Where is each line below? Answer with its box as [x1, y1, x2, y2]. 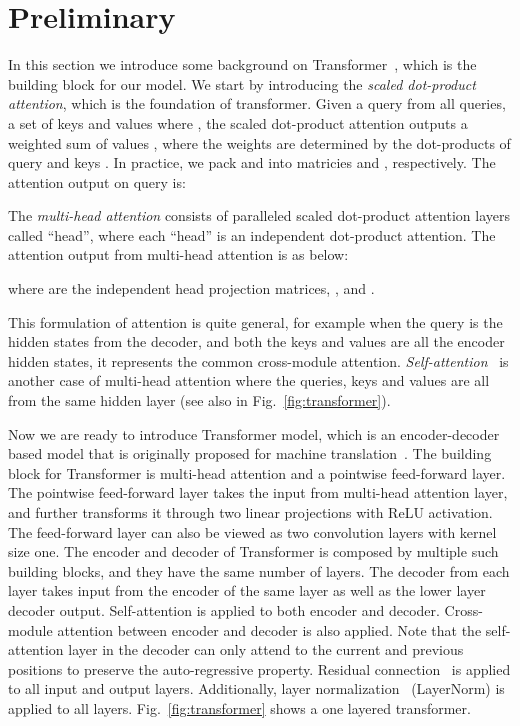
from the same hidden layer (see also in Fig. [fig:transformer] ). [8, 390, 391, 411]
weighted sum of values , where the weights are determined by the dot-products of [8, 132, 511, 153]
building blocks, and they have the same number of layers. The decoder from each [8, 560, 510, 581]
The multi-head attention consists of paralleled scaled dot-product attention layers [8, 205, 510, 226]
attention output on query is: [8, 171, 186, 192]
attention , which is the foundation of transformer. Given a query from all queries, [8, 93, 506, 114]
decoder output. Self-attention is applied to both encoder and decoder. [8, 599, 440, 620]
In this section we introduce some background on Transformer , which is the [8, 54, 477, 75]
